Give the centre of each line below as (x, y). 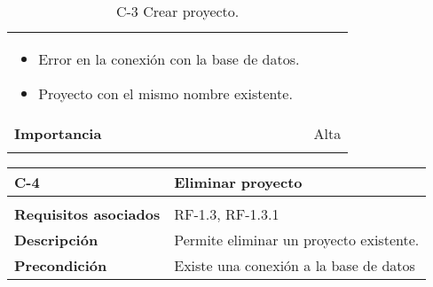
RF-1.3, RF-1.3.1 (227, 214)
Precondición (61, 265)
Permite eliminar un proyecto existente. (297, 240)
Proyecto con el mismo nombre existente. (165, 93)
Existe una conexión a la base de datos (295, 265)
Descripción (56, 240)
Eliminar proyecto (238, 182)
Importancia (58, 133)
